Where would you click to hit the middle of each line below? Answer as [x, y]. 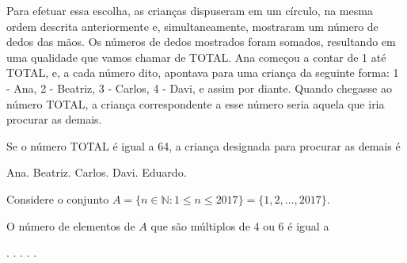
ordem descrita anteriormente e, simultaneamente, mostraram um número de [192, 26]
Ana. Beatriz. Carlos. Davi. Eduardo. [97, 172]
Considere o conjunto [58, 198]
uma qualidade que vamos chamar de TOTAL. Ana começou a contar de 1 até [196, 57]
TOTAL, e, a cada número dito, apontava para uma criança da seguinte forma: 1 [203, 72]
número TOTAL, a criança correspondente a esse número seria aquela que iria [196, 103]
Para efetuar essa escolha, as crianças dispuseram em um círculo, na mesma [190, 10]
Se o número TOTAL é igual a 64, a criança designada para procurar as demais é [203, 145]
